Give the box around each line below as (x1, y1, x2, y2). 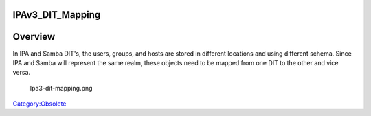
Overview (12, 31, 56, 43)
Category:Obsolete (12, 100, 67, 108)
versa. (12, 69, 31, 77)
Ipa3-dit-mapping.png (30, 84, 93, 92)
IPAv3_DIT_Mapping (12, 9, 101, 21)
